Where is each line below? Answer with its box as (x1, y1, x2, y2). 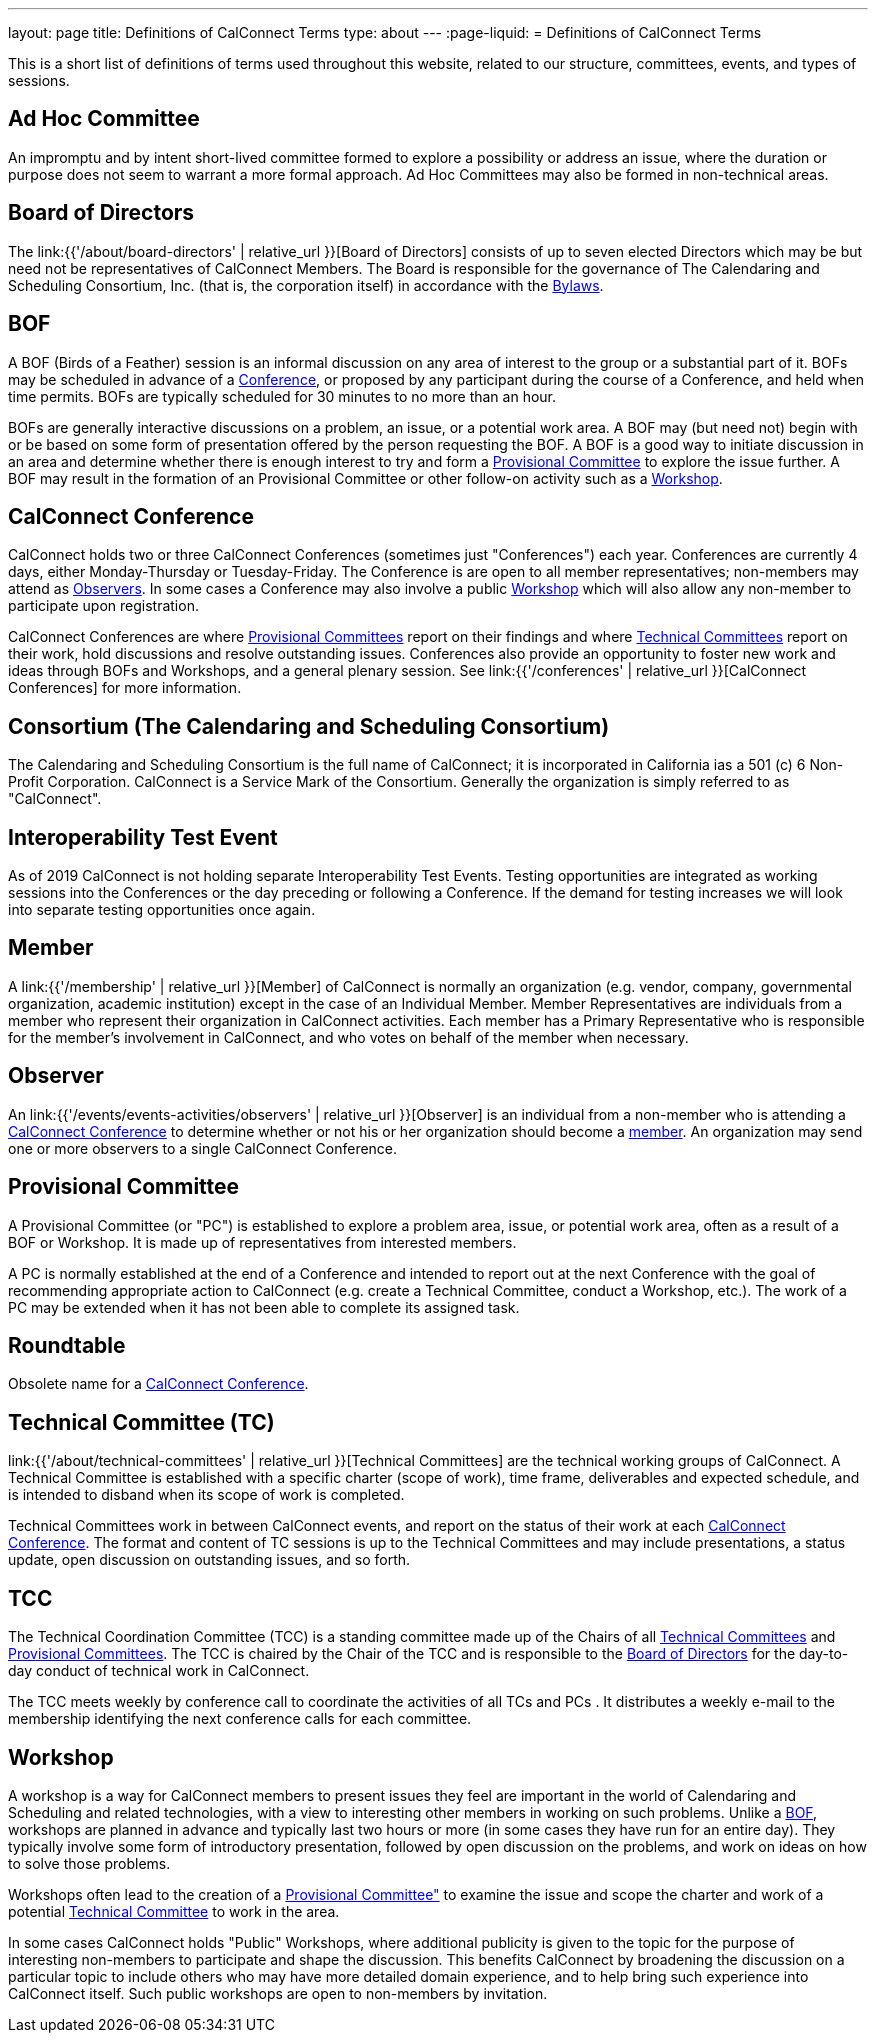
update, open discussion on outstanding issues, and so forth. (8, 1551, 411, 1569)
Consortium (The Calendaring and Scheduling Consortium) (8, 713, 610, 739)
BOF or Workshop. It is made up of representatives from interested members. (8, 1233, 517, 1251)
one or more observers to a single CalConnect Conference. (8, 1139, 398, 1157)
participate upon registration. (8, 597, 199, 615)
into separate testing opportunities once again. (8, 901, 316, 919)
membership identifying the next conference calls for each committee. (8, 1710, 472, 1728)
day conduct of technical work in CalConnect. (8, 1662, 310, 1680)
